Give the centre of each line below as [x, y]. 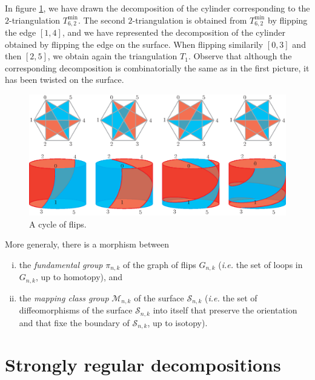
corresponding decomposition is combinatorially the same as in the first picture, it [157, 67]
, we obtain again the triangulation [112, 56]
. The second [102, 20]
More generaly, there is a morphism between [87, 244]
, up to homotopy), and [79, 277]
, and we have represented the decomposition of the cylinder [174, 32]
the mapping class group [64, 297]
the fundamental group [61, 264]
